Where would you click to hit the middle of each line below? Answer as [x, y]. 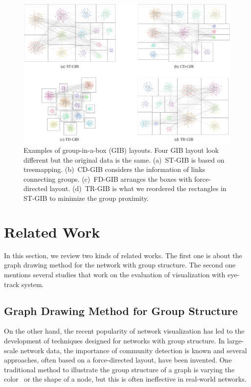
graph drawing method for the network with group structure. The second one [120, 265]
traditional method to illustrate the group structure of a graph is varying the [119, 369]
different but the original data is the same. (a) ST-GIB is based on [124, 159]
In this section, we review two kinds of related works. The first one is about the [123, 255]
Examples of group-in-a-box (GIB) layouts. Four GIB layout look [121, 150]
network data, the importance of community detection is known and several [134, 350]
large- [235, 340]
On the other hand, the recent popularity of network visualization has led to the [124, 331]
